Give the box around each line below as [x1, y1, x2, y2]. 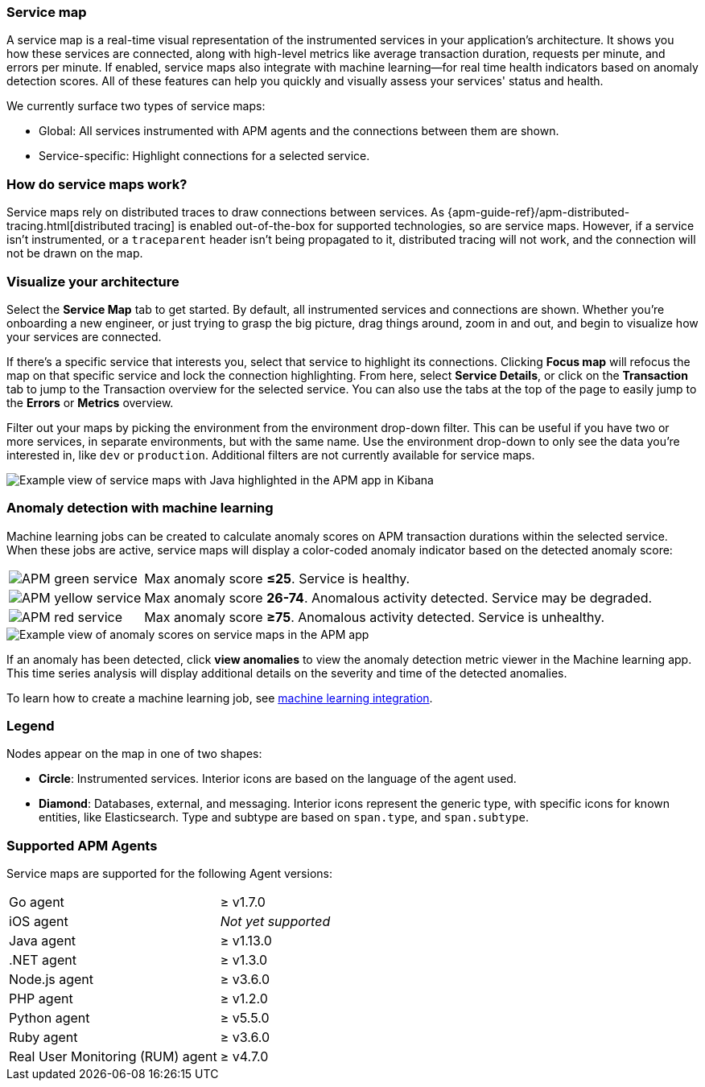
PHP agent [9, 990, 73, 1007]
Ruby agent [9, 1029, 78, 1046]
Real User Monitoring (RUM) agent [9, 1048, 217, 1065]
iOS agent [9, 913, 68, 930]
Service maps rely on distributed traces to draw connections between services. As [6, 205, 445, 220]
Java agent [9, 933, 76, 949]
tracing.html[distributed [6, 219, 131, 233]
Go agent [9, 894, 64, 911]
